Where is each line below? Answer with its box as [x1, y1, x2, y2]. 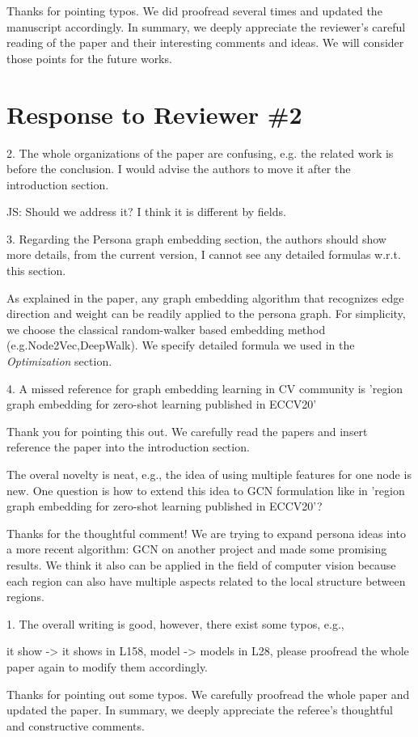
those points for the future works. [6, 49, 172, 66]
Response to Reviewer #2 [6, 97, 302, 130]
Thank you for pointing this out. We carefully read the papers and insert [6, 422, 368, 439]
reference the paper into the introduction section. [6, 438, 250, 455]
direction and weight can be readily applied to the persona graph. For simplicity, [6, 305, 406, 322]
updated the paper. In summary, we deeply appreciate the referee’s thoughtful [6, 701, 393, 718]
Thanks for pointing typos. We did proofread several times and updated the [6, 2, 382, 19]
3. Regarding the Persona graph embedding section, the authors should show [6, 230, 386, 247]
